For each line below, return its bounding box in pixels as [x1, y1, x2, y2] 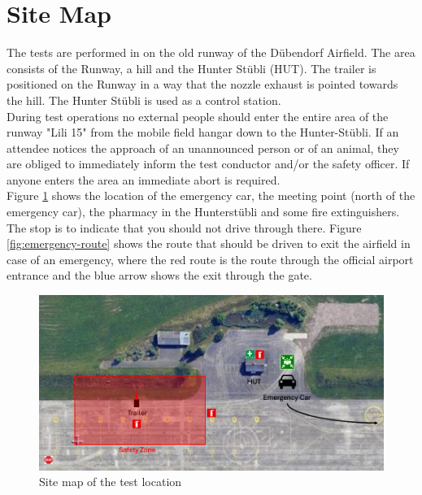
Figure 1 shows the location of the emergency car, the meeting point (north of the [7, 187, 415, 204]
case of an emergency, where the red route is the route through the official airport [7, 250, 414, 267]
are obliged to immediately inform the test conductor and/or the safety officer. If [7, 155, 410, 172]
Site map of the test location [39, 473, 182, 490]
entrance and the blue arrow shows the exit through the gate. [7, 267, 312, 284]
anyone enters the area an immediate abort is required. [7, 171, 281, 188]
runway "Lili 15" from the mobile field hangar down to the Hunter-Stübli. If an [7, 124, 399, 141]
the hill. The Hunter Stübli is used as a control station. [7, 91, 281, 108]
